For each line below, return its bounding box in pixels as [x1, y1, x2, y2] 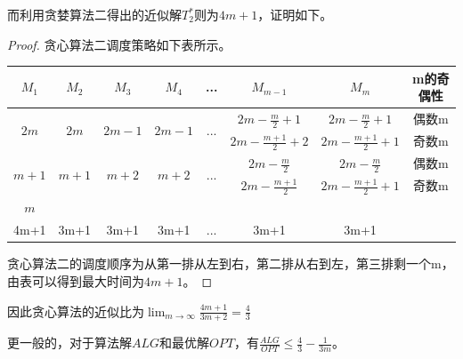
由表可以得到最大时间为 [7, 271, 144, 290]
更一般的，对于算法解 [7, 333, 132, 352]
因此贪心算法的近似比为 [7, 301, 144, 320]
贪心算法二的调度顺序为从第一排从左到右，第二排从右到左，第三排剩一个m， [7, 254, 454, 273]
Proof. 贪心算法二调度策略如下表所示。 [7, 35, 231, 53]
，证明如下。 [257, 5, 333, 23]
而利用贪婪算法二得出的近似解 [7, 5, 182, 23]
